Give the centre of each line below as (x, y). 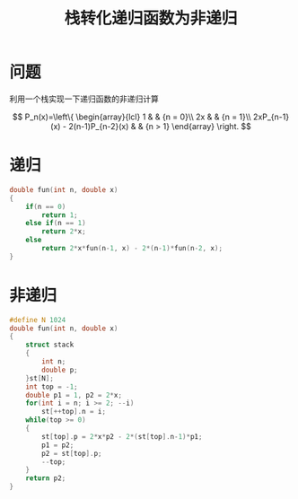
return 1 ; (60, 215)
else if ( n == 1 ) (56, 223)
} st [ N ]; (39, 378)
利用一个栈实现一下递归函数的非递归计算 (84, 99)
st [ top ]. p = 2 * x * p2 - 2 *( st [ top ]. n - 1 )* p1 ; (122, 436)
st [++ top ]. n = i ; (74, 412)
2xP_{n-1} (271, 117)
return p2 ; (46, 478)
